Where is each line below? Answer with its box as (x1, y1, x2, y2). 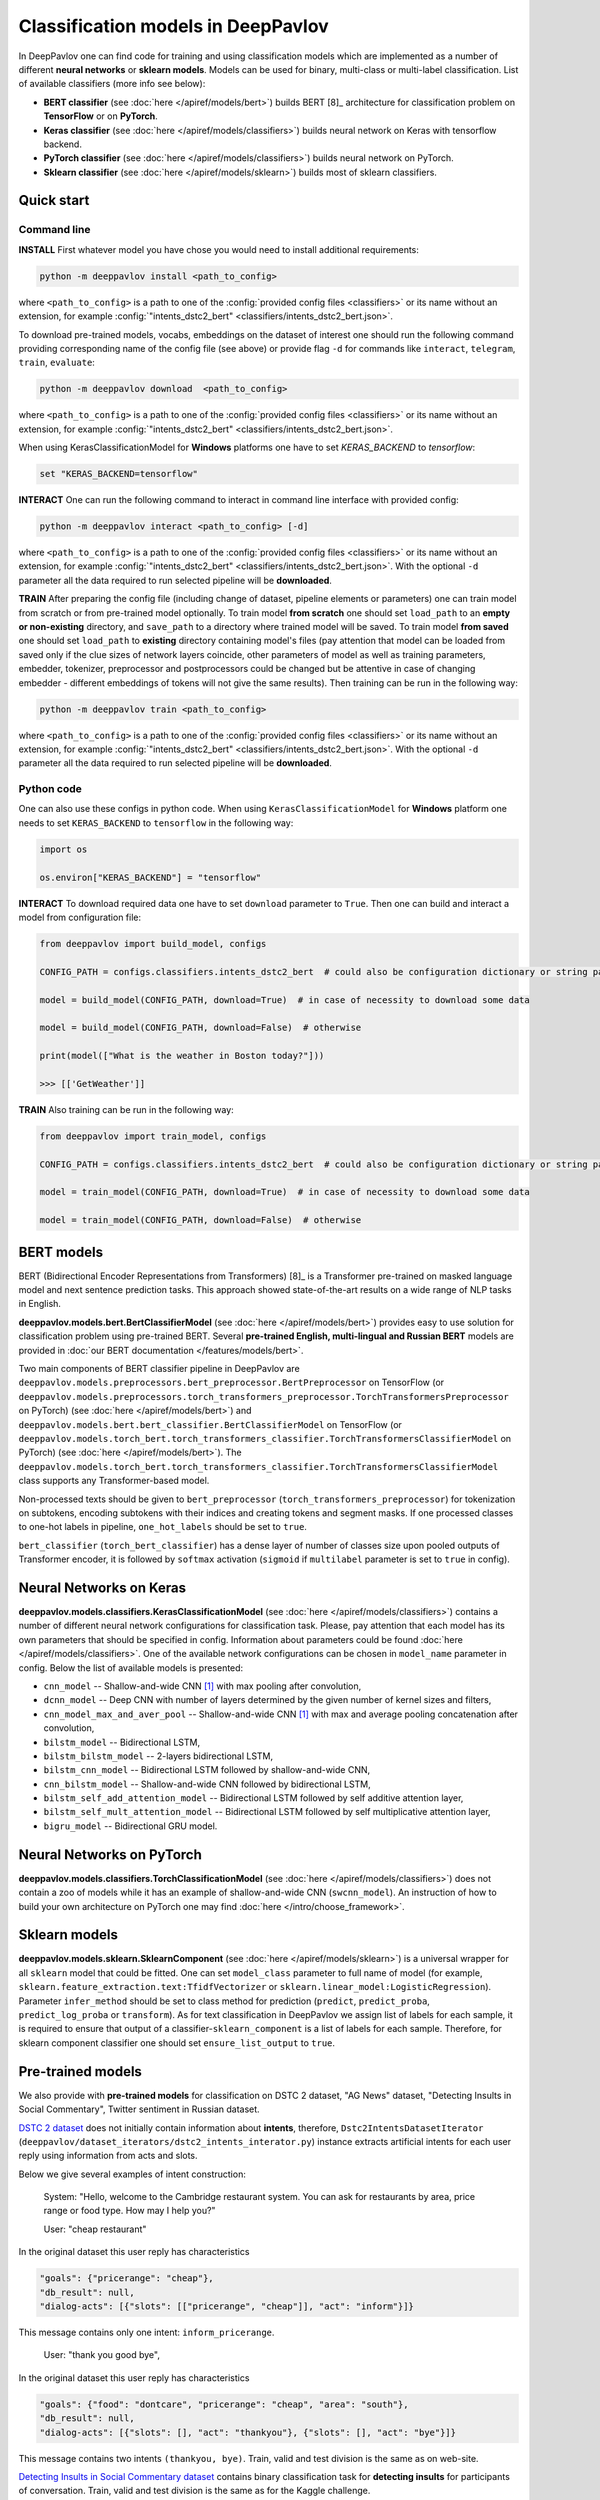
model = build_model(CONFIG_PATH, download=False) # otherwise (39, 1022, 362, 1034)
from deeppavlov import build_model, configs (39, 938, 267, 949)
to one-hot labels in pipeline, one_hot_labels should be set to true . (18, 1521, 307, 1533)
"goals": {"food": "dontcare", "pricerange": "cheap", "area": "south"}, (39, 2398, 409, 2410)
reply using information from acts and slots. (18, 2150, 199, 2162)
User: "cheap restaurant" (43, 2223, 147, 2235)
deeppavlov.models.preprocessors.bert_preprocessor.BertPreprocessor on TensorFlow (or (18, 1376, 445, 1389)
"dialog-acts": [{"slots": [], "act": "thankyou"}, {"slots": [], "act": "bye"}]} (39, 2426, 457, 2438)
